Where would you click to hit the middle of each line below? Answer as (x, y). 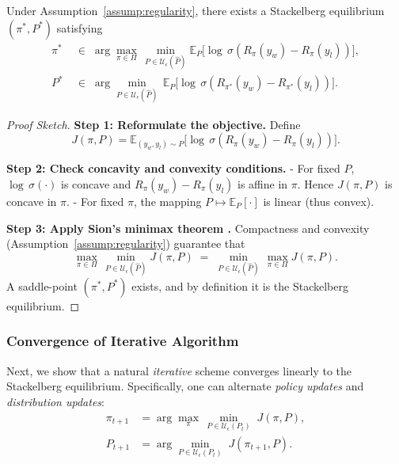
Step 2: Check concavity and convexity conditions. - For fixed (173, 168)
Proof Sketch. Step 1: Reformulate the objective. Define (154, 124)
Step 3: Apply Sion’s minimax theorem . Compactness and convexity (188, 228)
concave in (32, 201)
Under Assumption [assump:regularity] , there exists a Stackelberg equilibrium (196, 10)
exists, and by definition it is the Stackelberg (240, 285)
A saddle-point (42, 285)
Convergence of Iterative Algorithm (123, 341)
